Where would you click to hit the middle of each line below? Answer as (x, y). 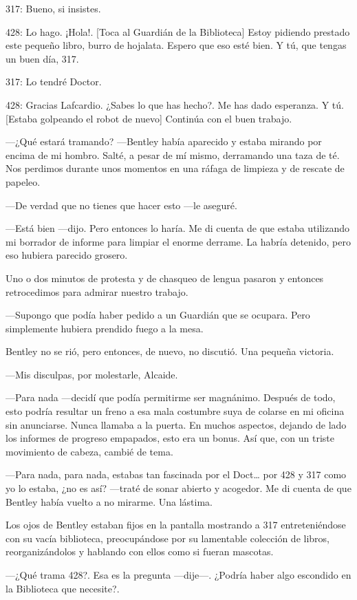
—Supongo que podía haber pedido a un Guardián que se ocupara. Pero (158, 315)
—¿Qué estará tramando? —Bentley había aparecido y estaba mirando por (164, 141)
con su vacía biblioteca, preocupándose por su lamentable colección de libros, (167, 538)
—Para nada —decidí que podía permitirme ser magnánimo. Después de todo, (171, 397)
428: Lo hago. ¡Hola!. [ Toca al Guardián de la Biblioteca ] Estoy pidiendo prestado (178, 31)
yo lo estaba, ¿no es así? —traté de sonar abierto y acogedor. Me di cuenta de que (178, 488)
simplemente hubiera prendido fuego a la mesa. (105, 328)
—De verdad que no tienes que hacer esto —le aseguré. (121, 205)
